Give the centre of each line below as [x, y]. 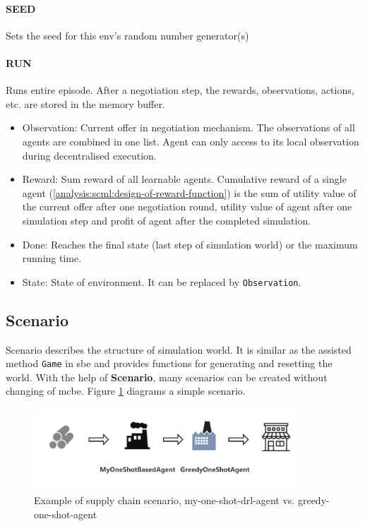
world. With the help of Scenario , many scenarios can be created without [167, 377]
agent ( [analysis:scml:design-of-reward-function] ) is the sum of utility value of [189, 192]
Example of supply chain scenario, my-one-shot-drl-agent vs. [164, 500]
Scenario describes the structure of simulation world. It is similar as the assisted [179, 349]
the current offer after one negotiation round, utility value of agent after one [187, 207]
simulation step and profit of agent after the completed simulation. [167, 220]
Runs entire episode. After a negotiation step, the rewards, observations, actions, [180, 90]
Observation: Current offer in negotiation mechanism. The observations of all [189, 127]
